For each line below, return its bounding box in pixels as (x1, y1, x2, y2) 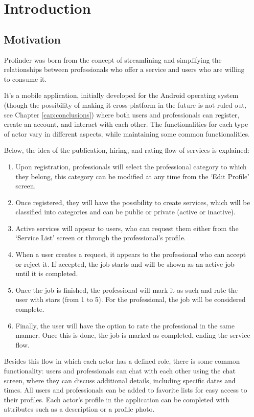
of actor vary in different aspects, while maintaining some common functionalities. (4, 128, 250, 139)
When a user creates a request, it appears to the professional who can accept (15, 249, 246, 259)
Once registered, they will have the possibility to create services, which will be (15, 197, 250, 207)
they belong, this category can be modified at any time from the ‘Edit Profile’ (15, 171, 250, 181)
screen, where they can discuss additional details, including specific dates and (4, 375, 236, 385)
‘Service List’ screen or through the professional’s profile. (15, 232, 186, 243)
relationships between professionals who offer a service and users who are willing (4, 64, 245, 74)
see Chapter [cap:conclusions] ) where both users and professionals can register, (4, 109, 239, 119)
